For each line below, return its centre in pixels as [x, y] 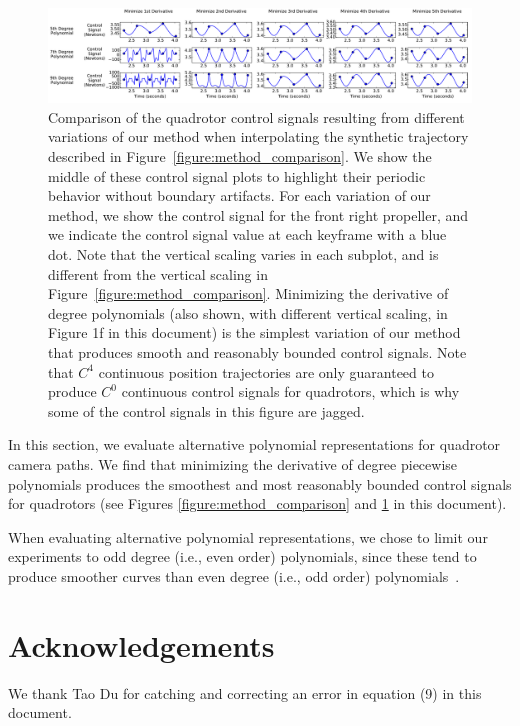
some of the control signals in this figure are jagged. [206, 410]
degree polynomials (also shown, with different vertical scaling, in [248, 312]
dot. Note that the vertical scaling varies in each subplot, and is [243, 253]
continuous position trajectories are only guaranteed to [266, 371]
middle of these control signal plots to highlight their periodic [237, 175]
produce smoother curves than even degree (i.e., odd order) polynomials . [234, 575]
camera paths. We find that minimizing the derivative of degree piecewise [233, 463]
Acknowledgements [141, 644]
